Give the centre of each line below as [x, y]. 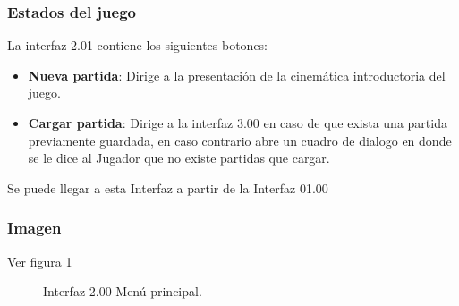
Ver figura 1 [40, 261]
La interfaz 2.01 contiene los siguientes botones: [138, 45]
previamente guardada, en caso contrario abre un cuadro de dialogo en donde [240, 140]
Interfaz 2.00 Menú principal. [123, 291]
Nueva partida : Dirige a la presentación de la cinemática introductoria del [237, 75]
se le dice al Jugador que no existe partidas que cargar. [179, 158]
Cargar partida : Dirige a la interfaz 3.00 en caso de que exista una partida [238, 123]
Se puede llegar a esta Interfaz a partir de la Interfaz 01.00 [168, 187]
